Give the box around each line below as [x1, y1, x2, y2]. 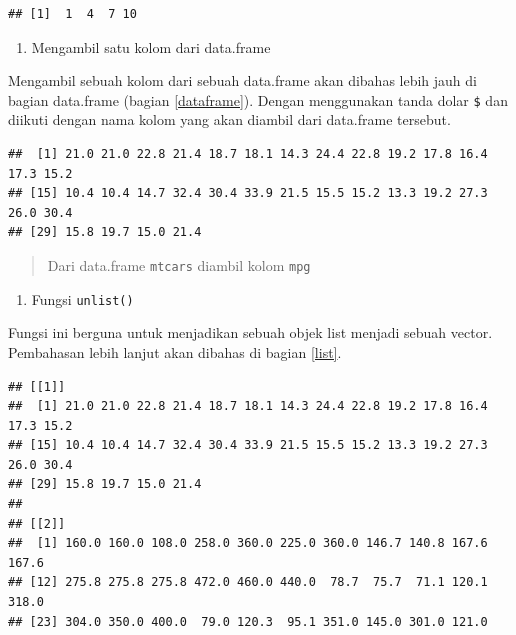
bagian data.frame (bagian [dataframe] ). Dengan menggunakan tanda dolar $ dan [8, 89, 508, 110]
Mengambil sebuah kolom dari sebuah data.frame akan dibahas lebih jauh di [8, 70, 477, 91]
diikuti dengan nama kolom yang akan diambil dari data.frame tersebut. [8, 109, 451, 130]
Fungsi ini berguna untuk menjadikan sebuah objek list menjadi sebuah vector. [8, 322, 493, 343]
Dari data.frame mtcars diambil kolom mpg [47, 255, 311, 275]
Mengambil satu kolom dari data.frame [31, 36, 271, 57]
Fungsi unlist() [31, 288, 134, 309]
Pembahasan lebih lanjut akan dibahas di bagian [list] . [8, 341, 342, 362]
